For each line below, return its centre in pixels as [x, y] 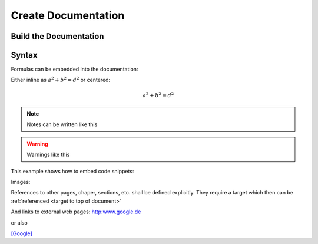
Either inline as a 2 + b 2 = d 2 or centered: [61, 80]
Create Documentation [68, 15]
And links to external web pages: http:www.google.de [76, 212]
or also [19, 222]
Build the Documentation [57, 36]
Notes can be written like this [62, 124]
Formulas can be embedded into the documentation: [74, 69]
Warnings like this [48, 155]
